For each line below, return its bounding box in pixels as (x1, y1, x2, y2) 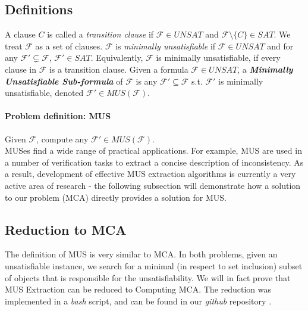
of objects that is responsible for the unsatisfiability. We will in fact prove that (5, 271, 291, 284)
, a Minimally (237, 63, 293, 75)
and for (267, 39, 294, 52)
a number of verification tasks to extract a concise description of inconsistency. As (5, 155, 304, 168)
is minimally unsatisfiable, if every (156, 51, 281, 64)
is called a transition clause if (47, 28, 154, 41)
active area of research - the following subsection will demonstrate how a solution (5, 179, 301, 191)
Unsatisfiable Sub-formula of (5, 74, 123, 87)
